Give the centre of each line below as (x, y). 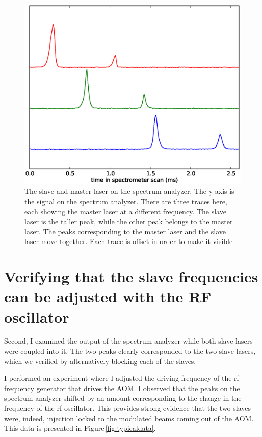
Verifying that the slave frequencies (131, 276)
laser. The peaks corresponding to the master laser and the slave (125, 231)
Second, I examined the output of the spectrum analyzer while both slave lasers (128, 341)
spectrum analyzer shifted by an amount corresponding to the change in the (123, 398)
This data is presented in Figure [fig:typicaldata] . (80, 428)
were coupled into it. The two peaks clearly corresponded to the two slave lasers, (130, 351)
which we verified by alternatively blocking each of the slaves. (100, 361)
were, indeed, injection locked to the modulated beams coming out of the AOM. (129, 418)
